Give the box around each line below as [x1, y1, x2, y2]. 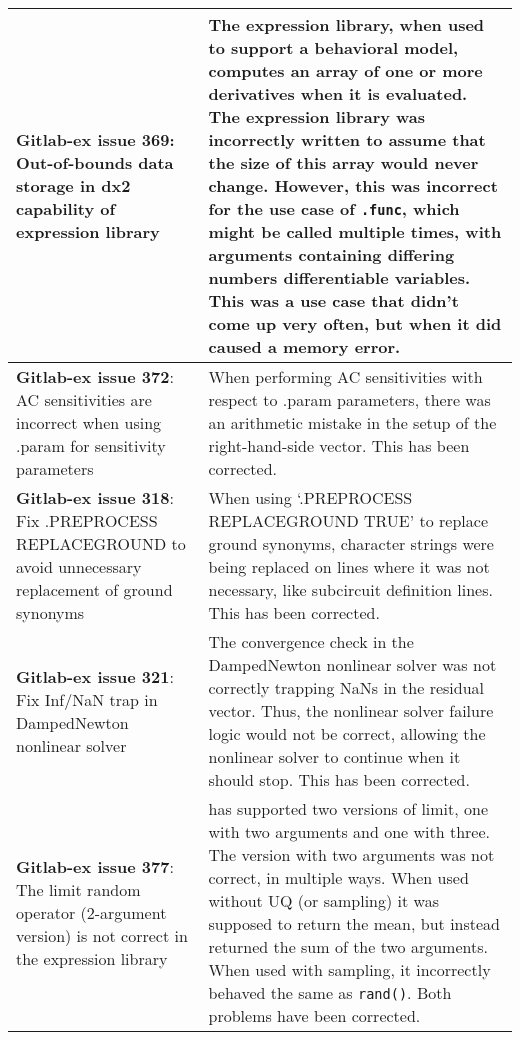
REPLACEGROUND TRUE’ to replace [208, 509, 489, 532]
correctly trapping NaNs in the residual [208, 676, 485, 699]
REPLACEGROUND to [16, 532, 186, 555]
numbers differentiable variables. [208, 266, 471, 289]
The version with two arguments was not [208, 843, 495, 866]
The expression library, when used [208, 13, 485, 36]
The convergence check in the [208, 630, 414, 653]
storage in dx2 [16, 174, 131, 197]
